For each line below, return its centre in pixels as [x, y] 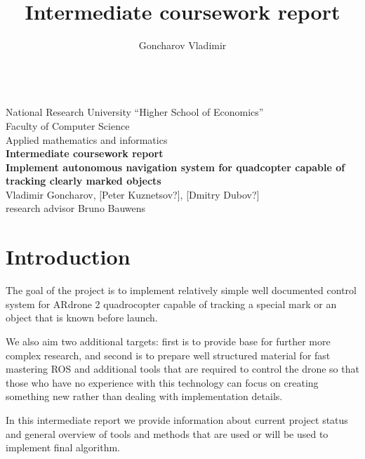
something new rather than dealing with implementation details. [144, 396]
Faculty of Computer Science [68, 125]
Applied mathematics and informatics [87, 139]
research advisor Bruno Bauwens [76, 208]
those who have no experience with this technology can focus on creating [162, 382]
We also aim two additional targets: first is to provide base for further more [168, 341]
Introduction [68, 257]
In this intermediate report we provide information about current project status [177, 419]
